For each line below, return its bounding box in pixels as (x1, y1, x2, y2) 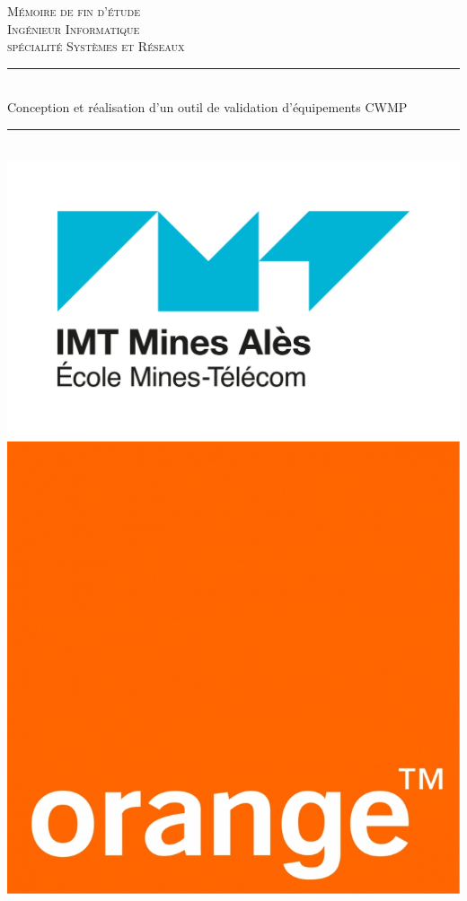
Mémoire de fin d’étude (7, 2, 140, 20)
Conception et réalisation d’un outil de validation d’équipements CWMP (7, 98, 408, 117)
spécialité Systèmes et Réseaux (7, 37, 185, 56)
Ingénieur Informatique (7, 19, 140, 38)
